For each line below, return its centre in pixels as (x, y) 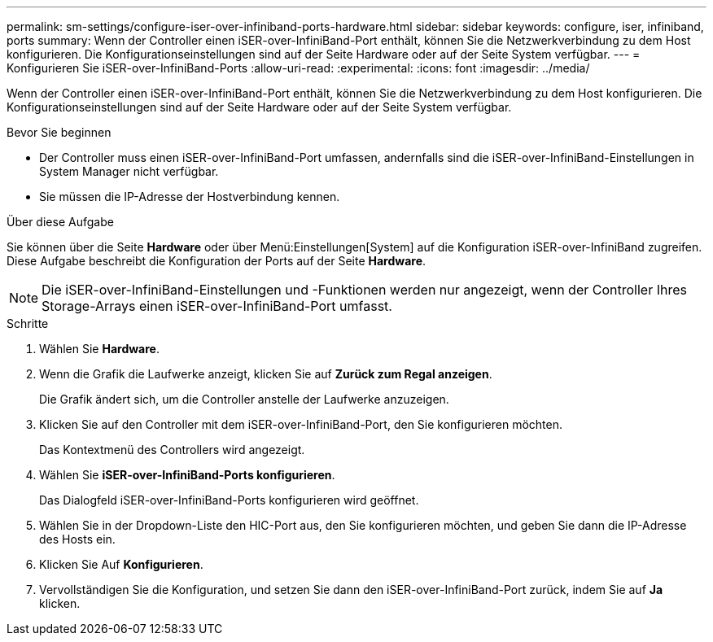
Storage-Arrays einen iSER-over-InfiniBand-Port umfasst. (217, 306)
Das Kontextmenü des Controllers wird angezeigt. (172, 450)
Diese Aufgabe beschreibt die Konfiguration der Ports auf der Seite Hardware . (217, 261)
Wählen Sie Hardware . (99, 349)
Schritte (28, 323)
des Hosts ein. (77, 539)
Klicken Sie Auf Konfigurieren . (121, 564)
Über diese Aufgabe (60, 222)
